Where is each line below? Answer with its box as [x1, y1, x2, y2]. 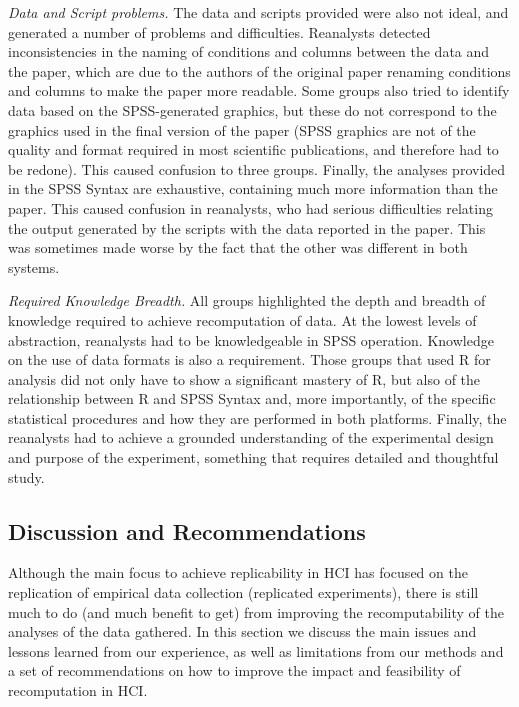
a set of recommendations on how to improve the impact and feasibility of [8, 660, 461, 681]
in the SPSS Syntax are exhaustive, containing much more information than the [8, 178, 498, 199]
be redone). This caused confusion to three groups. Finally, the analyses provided [8, 158, 506, 179]
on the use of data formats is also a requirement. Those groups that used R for [8, 349, 491, 370]
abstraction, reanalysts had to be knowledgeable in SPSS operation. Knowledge [8, 329, 494, 350]
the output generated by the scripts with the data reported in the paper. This [8, 217, 486, 238]
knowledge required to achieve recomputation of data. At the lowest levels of [8, 309, 477, 330]
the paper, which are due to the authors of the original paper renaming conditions [8, 60, 511, 81]
